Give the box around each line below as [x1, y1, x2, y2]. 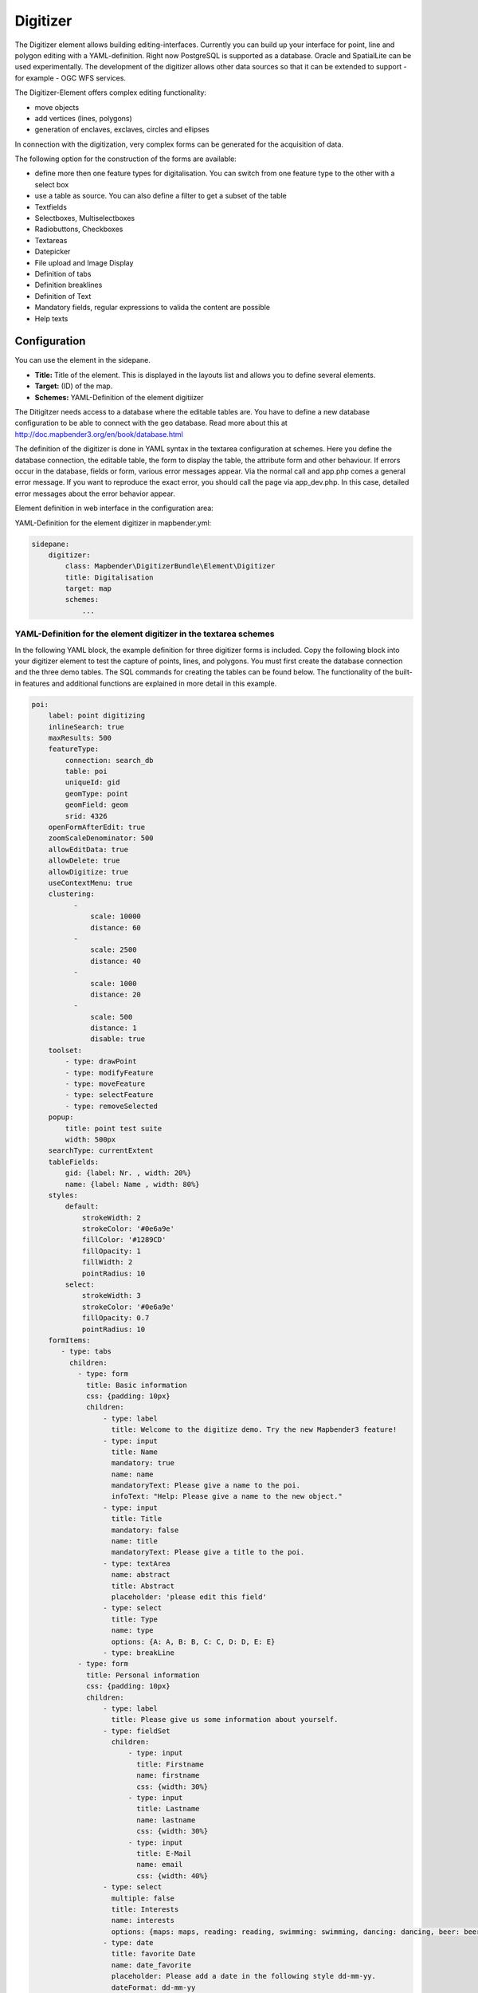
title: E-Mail [136, 1849, 191, 1857]
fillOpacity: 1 [81, 1246, 141, 1256]
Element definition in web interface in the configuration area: [14, 503, 214, 513]
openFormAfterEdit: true [48, 823, 146, 832]
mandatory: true [111, 1459, 175, 1468]
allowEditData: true [48, 845, 129, 854]
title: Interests [111, 1905, 179, 1913]
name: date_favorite [111, 1960, 191, 1969]
